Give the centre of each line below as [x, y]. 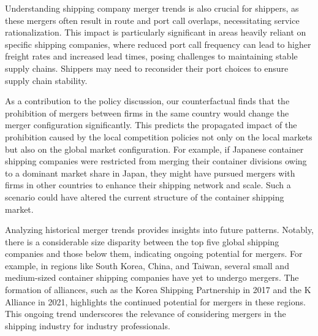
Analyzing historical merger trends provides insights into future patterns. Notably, [160, 230]
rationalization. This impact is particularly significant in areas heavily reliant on [156, 32]
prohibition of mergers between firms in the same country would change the [147, 113]
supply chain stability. [46, 80]
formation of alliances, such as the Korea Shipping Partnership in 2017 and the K [158, 290]
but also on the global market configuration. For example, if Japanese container [154, 149]
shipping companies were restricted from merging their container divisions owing [156, 161]
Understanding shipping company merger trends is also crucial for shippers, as [152, 8]
